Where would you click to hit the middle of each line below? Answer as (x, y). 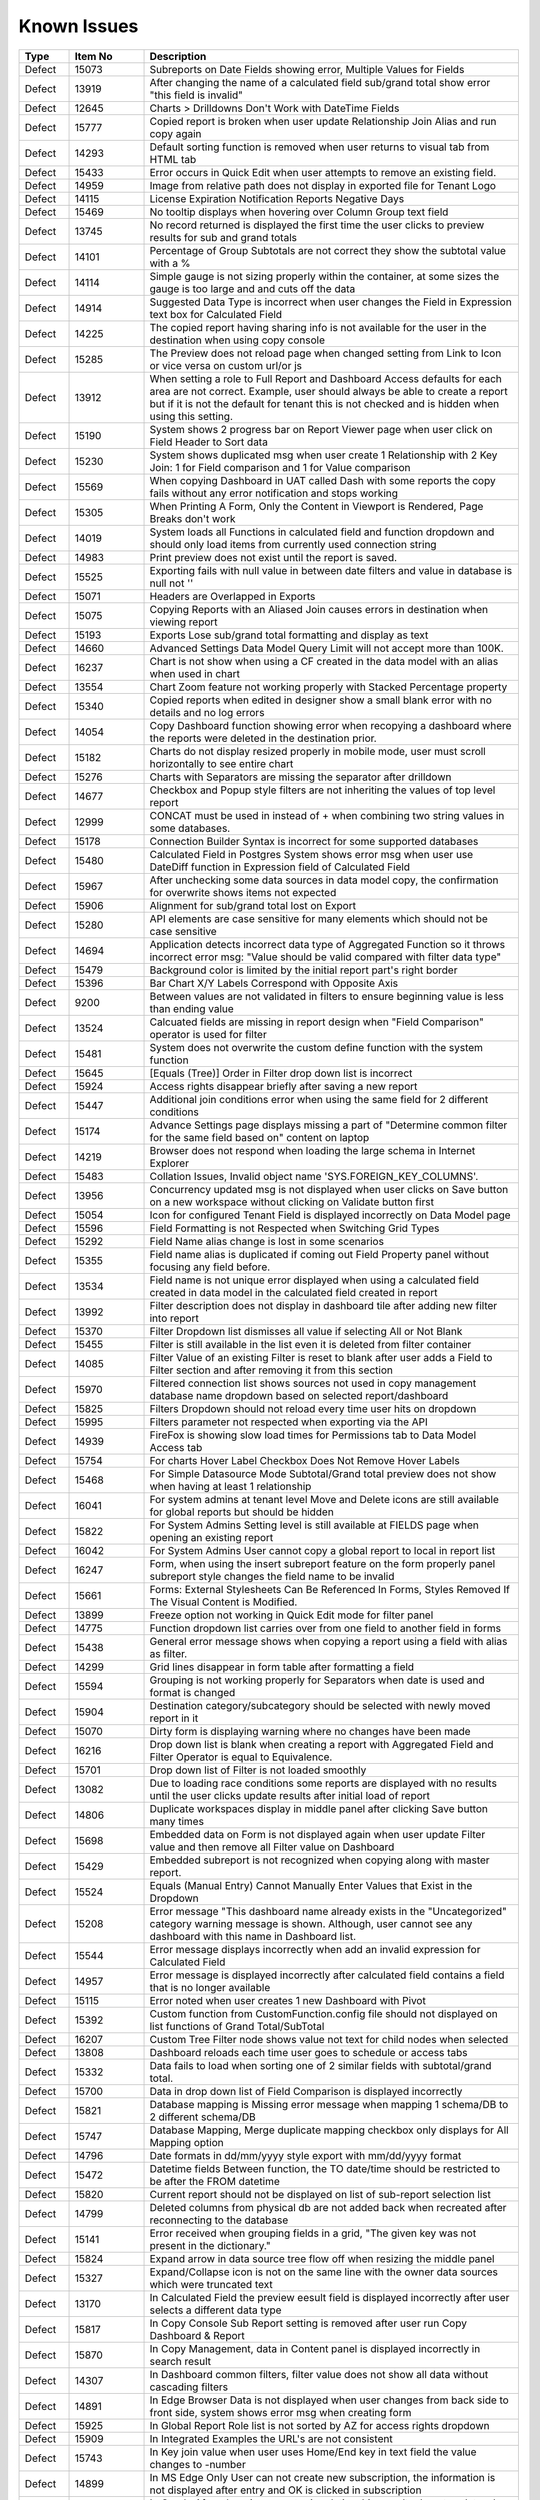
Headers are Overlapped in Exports (232, 596)
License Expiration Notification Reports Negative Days (277, 198)
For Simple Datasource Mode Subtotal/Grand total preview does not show (323, 1473)
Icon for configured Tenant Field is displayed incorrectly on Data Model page (330, 1215)
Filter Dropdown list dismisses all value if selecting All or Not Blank (306, 1331)
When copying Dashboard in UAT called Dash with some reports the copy (322, 480)
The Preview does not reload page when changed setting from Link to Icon (325, 353)
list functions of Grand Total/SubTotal (237, 2026)
